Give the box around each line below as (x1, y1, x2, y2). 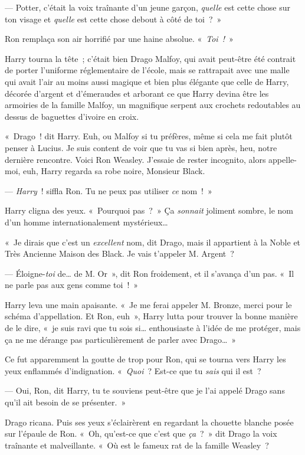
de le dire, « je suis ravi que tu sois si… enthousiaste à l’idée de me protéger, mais (5, 322, 301, 334)
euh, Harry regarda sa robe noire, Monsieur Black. (23, 165, 205, 177)
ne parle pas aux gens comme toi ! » (5, 279, 139, 291)
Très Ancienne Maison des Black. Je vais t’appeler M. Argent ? (5, 247, 234, 260)
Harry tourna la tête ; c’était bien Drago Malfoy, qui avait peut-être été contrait (5, 52, 296, 64)
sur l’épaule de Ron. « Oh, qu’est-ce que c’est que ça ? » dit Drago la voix (5, 427, 277, 440)
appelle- (268, 153, 297, 165)
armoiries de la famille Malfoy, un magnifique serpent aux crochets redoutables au (5, 99, 301, 111)
